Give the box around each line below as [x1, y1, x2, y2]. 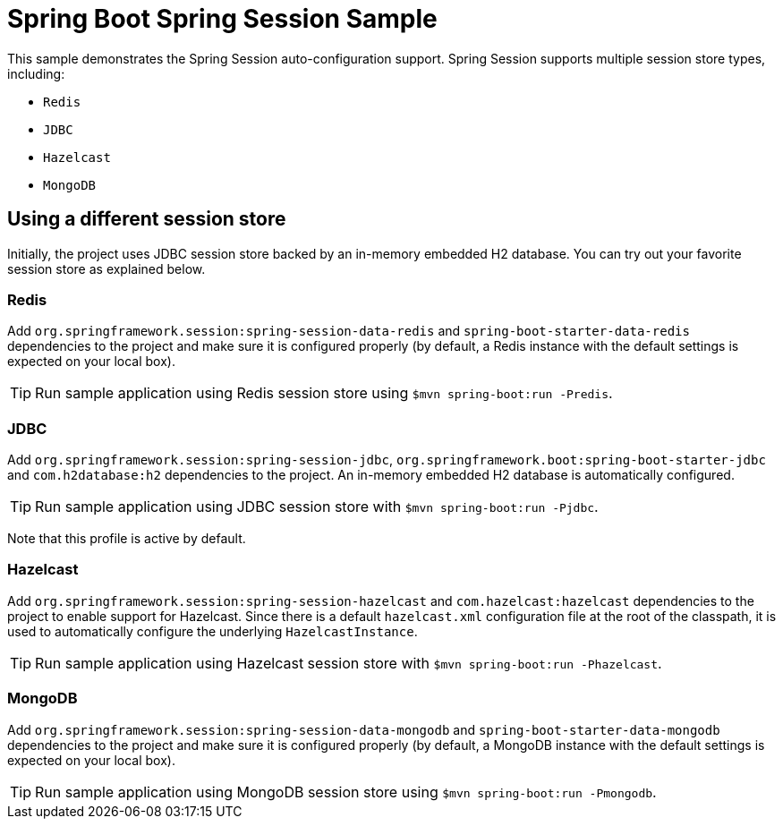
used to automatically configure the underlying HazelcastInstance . [7, 623, 418, 639]
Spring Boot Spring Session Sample [7, 4, 438, 34]
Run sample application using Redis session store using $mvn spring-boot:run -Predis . [35, 384, 613, 403]
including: [7, 65, 65, 81]
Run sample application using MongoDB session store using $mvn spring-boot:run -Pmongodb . [35, 782, 657, 801]
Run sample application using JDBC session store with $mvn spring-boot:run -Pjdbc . [35, 498, 599, 516]
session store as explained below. [7, 260, 206, 277]
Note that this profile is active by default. [7, 531, 246, 547]
